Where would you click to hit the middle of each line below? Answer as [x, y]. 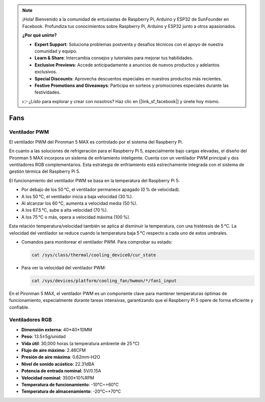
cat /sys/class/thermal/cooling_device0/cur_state [94, 255]
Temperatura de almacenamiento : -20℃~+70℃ [71, 391]
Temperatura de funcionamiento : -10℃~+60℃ [70, 384]
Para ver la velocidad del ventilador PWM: [64, 268]
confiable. [19, 307]
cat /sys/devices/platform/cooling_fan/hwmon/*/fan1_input [104, 281]
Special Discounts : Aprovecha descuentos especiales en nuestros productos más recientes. [128, 79]
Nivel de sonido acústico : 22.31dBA [58, 364]
